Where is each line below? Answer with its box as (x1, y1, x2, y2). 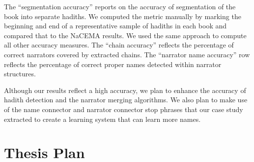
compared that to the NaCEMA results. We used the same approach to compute (4, 30, 247, 40)
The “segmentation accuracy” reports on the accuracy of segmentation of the (4, 1, 236, 11)
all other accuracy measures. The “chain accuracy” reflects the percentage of (4, 40, 234, 50)
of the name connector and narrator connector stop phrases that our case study (4, 104, 243, 114)
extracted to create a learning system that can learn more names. (4, 114, 201, 124)
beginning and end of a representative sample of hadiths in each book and (4, 21, 227, 31)
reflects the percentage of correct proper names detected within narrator (4, 59, 222, 69)
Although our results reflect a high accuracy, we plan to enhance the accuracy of (4, 85, 246, 95)
